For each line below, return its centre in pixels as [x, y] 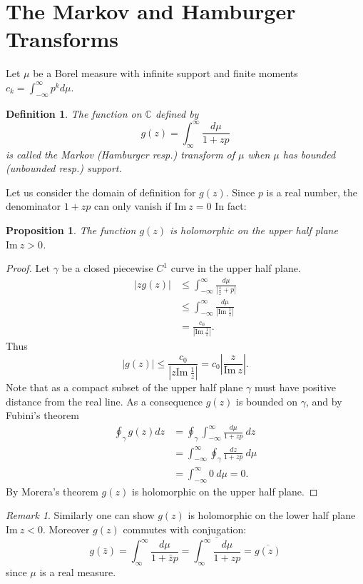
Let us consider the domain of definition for [101, 192]
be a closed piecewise [107, 268]
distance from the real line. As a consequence [104, 401]
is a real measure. [78, 572]
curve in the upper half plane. [236, 268]
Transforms [62, 39]
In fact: [231, 206]
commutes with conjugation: [185, 529]
